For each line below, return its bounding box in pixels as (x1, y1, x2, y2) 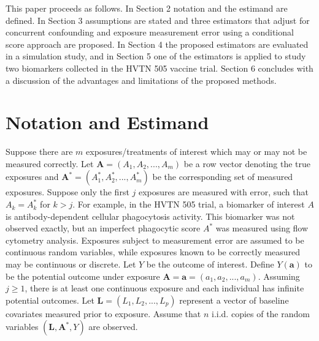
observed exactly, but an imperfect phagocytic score (6, 222, 201, 234)
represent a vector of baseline (179, 293, 289, 306)
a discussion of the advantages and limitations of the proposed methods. (6, 73, 277, 86)
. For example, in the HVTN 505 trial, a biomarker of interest (72, 198, 305, 211)
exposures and (6, 170, 59, 183)
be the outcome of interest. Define (146, 258, 274, 271)
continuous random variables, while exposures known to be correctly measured (6, 245, 301, 258)
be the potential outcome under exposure (6, 269, 160, 282)
